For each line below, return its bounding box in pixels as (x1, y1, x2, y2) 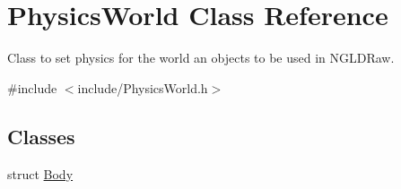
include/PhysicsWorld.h (77, 78, 208, 97)
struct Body (7, 164, 74, 183)
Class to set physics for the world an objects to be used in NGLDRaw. (7, 48, 395, 67)
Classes (7, 122, 75, 150)
